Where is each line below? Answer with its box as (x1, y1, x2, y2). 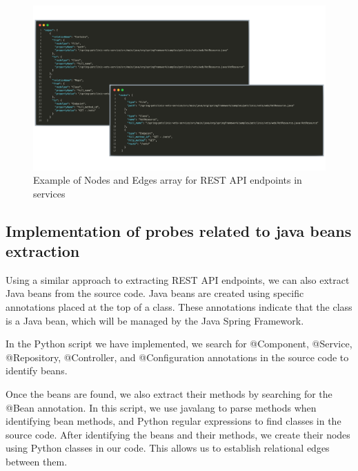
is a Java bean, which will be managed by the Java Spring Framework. (6, 313, 304, 327)
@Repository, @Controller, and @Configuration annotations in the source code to (6, 349, 349, 364)
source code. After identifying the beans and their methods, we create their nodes (6, 427, 350, 441)
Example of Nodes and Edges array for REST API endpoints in (33, 173, 302, 187)
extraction (6, 240, 80, 262)
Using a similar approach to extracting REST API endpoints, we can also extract (6, 272, 350, 287)
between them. (6, 454, 68, 468)
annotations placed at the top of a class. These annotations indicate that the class (6, 300, 352, 314)
